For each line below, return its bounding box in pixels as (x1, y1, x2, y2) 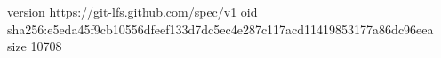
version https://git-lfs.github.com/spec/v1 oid (7, 3, 258, 20)
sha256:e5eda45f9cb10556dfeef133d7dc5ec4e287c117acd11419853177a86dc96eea (7, 19, 434, 38)
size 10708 (7, 37, 62, 55)
